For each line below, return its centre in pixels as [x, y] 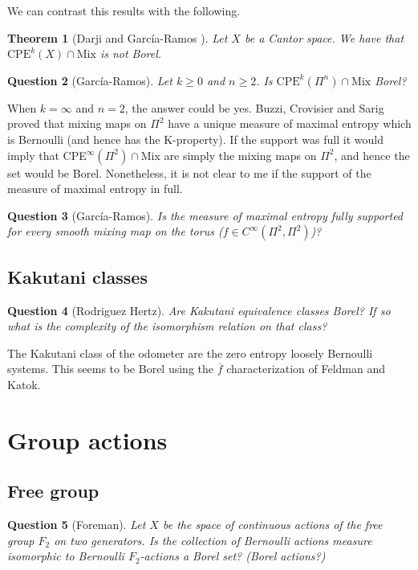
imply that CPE [47, 155]
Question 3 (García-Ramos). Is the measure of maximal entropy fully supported [205, 215]
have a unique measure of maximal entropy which [290, 123]
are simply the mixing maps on [240, 155]
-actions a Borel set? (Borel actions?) [233, 556]
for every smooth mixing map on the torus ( [115, 231]
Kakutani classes [77, 276]
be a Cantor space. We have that [324, 37]
